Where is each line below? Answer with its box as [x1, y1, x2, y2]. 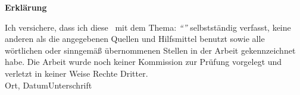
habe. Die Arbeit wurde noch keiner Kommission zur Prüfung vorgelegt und [5, 55, 282, 68]
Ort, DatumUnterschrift [5, 78, 92, 91]
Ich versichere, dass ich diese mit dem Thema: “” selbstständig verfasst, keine [5, 21, 291, 33]
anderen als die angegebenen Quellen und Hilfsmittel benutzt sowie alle [5, 32, 265, 45]
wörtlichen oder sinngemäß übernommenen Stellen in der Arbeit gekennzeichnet [5, 44, 296, 56]
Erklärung [5, 1, 47, 13]
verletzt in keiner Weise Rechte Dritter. [5, 67, 148, 79]
